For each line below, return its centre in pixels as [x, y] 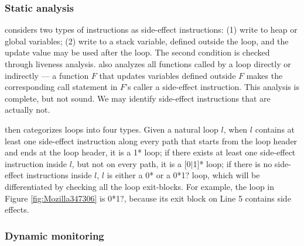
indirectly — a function [47, 75]
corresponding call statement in [61, 87]
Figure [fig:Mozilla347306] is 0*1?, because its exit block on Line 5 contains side [148, 198]
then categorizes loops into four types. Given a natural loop [112, 129]
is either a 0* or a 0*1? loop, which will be [183, 175]
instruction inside [36, 163]
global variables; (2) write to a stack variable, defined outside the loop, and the [147, 41]
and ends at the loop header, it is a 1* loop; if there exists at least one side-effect [150, 152]
